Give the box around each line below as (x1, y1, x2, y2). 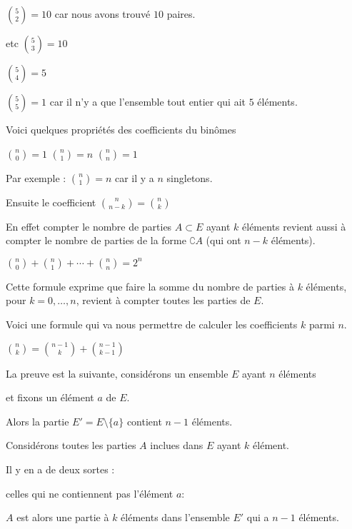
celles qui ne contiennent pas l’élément (6, 485, 174, 500)
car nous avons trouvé (54, 6, 151, 21)
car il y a (114, 170, 154, 185)
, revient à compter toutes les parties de (76, 293, 251, 308)
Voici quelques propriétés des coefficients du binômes (6, 122, 236, 136)
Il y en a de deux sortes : (6, 461, 115, 476)
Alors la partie (6, 413, 69, 428)
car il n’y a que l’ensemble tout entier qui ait (49, 94, 246, 109)
